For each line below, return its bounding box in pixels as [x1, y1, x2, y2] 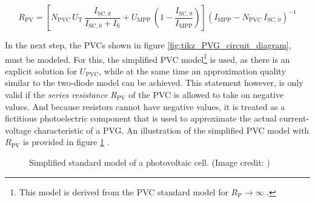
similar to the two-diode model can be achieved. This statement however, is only [5, 76, 303, 89]
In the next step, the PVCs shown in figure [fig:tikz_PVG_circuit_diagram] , [5, 39, 291, 51]
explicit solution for [5, 64, 78, 77]
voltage [5, 123, 31, 136]
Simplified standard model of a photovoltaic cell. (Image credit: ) [29, 156, 270, 168]
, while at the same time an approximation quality [99, 64, 286, 77]
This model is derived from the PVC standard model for [19, 185, 228, 198]
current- [279, 112, 310, 125]
